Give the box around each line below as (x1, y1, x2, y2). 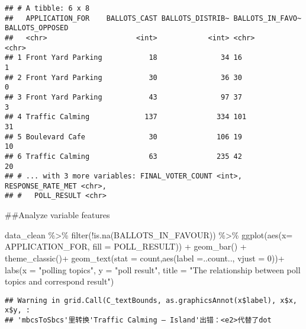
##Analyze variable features (5, 209, 110, 221)
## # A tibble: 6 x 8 (5, 4, 90, 12)
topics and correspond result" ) (5, 275, 114, 288)
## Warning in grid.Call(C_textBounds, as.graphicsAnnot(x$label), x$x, (5, 296, 297, 305)
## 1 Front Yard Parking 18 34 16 (5, 53, 242, 62)
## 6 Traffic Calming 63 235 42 (5, 152, 242, 161)
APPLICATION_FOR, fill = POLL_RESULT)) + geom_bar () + (5, 240, 247, 253)
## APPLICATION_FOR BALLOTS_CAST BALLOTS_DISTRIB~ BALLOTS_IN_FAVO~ (5, 14, 302, 23)
